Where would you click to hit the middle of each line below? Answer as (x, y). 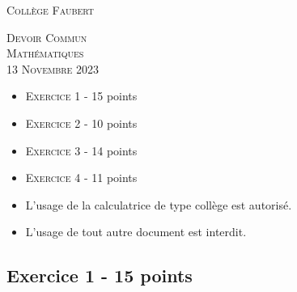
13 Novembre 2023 (53, 68)
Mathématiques (45, 53)
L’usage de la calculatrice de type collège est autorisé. (159, 204)
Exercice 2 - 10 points (81, 123)
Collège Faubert (51, 10)
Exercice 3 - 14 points (81, 150)
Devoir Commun (47, 37)
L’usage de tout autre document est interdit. (136, 232)
